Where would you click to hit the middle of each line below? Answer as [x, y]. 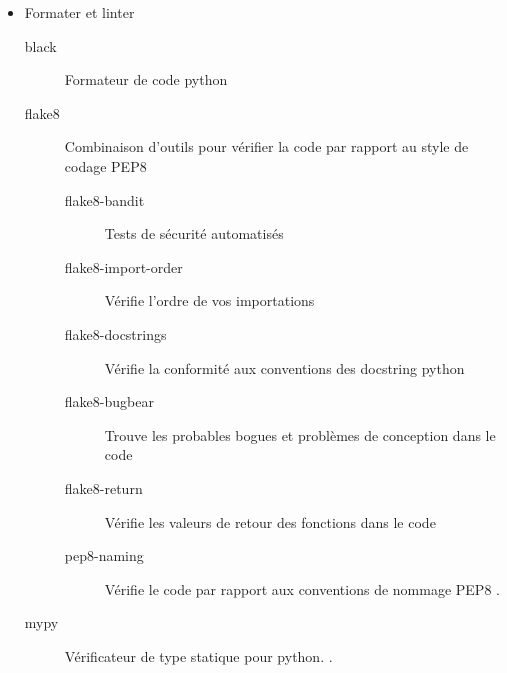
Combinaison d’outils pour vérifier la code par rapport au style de [266, 146]
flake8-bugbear [109, 401]
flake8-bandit [104, 199]
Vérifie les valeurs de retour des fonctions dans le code [270, 521]
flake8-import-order [123, 266]
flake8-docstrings [115, 333]
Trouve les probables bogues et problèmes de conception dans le [300, 434]
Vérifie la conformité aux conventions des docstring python [284, 367]
